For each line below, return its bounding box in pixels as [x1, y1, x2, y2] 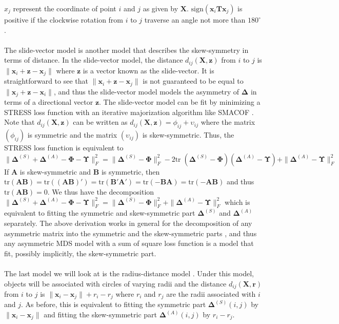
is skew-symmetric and [19, 166, 91, 177]
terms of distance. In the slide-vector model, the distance [4, 54, 183, 65]
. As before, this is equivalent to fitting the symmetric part [21, 299, 206, 310]
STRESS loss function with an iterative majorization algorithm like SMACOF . [4, 106, 254, 117]
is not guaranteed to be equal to [143, 75, 244, 86]
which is [225, 196, 250, 207]
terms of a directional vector [4, 97, 93, 107]
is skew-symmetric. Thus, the [142, 129, 234, 140]
